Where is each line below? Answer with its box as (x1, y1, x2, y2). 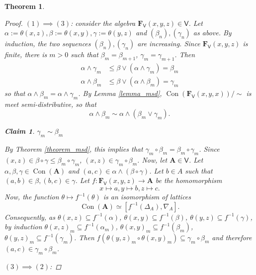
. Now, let (137, 155, 168, 165)
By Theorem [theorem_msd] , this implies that (4, 144, 143, 154)
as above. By (193, 27, 232, 38)
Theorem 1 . (4, 1, 45, 11)
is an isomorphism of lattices (103, 191, 191, 202)
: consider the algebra (70, 17, 136, 28)
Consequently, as (4, 211, 55, 222)
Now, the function (4, 191, 59, 202)
